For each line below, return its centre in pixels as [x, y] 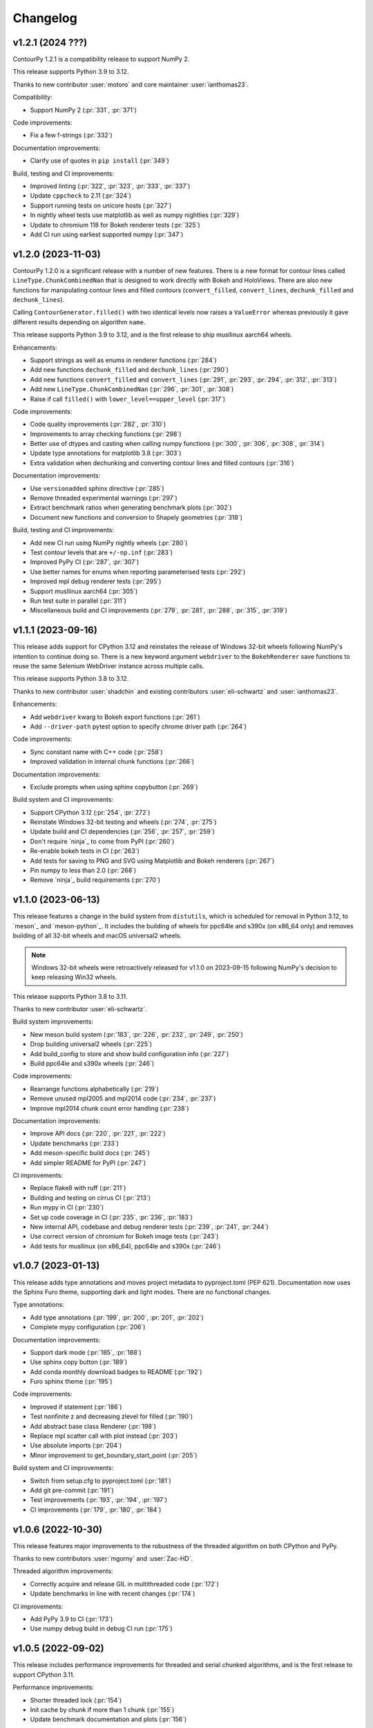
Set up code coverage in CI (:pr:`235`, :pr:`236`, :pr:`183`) [112, 1217]
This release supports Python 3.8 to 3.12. [71, 679]
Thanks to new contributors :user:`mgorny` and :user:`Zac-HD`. [103, 1559]
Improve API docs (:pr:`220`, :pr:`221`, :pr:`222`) [98, 1134]
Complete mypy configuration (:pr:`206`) [88, 1327]
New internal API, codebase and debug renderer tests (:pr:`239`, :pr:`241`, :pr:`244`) [149, 1226]
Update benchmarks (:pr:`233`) [74, 1143]
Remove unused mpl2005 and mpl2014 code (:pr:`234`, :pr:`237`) [123, 1098]
